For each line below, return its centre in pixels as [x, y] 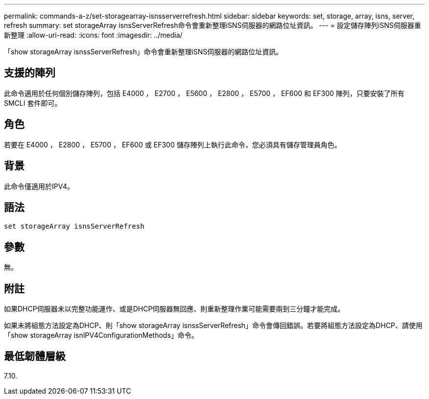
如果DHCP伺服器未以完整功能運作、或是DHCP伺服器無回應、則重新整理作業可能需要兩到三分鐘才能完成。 [174, 309]
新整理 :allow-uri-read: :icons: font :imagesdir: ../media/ [93, 35]
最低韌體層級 [35, 356]
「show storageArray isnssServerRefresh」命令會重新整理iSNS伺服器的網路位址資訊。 [143, 52]
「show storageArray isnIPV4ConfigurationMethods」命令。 [101, 335]
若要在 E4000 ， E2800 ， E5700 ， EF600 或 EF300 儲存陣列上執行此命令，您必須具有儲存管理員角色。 [173, 144]
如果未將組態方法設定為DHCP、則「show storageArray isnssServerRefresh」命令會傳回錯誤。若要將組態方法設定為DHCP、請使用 [213, 326]
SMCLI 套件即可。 [33, 103]
